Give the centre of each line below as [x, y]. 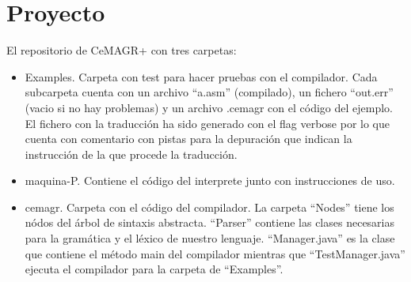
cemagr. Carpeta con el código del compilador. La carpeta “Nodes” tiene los [209, 207]
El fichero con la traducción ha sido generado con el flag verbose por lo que [207, 123]
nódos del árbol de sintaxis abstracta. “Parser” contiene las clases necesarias [210, 222]
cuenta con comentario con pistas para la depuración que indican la [188, 139]
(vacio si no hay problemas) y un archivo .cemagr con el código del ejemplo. [209, 107]
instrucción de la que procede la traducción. [131, 154]
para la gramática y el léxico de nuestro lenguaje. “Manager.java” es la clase [210, 238]
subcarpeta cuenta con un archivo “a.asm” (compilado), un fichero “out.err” [209, 92]
